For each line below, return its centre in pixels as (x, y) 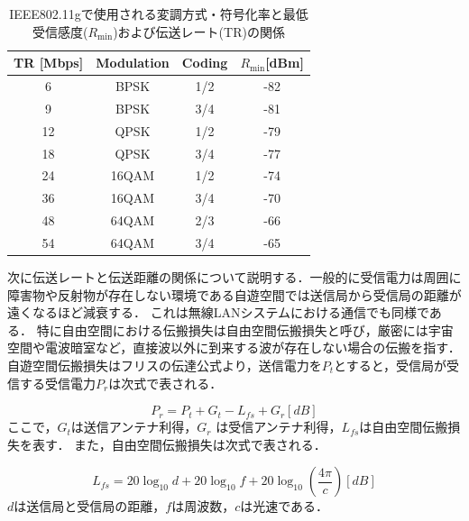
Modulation (133, 63)
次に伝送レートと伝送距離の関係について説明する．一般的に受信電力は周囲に (234, 277)
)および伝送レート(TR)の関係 (199, 31)
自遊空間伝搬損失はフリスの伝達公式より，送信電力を (165, 365)
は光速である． (285, 506)
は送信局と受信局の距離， (90, 506)
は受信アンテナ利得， (279, 427)
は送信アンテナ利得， (134, 427)
